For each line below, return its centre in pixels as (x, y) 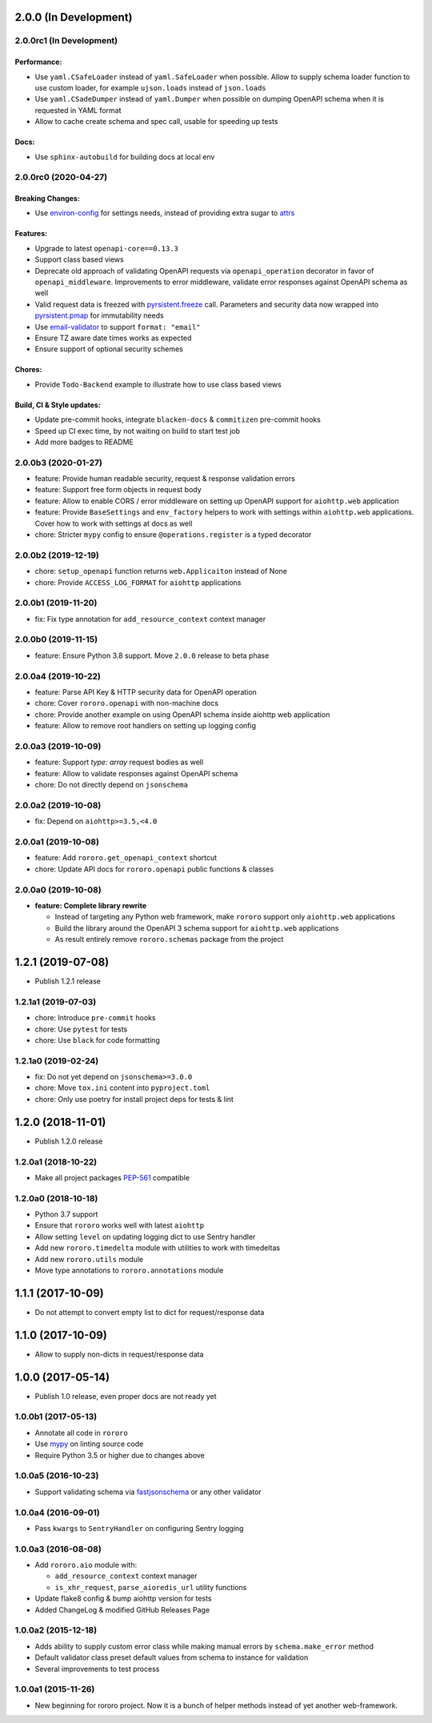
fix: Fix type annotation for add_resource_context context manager (150, 619)
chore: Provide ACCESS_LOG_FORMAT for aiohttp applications (138, 582)
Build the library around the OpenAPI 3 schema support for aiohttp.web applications (197, 928)
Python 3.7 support (66, 1214)
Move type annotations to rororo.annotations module (129, 1270)
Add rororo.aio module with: (86, 1565)
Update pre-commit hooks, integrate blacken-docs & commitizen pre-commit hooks (178, 419)
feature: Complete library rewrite (91, 905)
